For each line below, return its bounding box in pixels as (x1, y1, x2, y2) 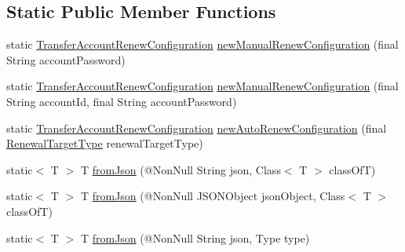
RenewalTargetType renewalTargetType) (6, 135, 203, 152)
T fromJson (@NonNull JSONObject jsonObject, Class (80, 188, 345, 204)
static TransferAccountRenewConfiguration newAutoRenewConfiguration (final (6, 119, 387, 136)
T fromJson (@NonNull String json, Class (80, 161, 281, 177)
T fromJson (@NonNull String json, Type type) (80, 229, 310, 246)
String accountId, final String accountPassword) (6, 93, 237, 109)
